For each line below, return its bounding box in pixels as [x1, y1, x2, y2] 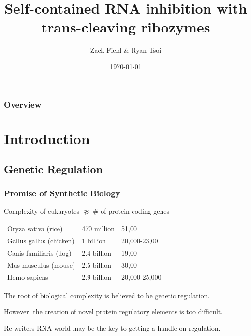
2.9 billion [82, 272, 111, 282]
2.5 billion [82, 259, 111, 270]
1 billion [82, 235, 106, 245]
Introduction [4, 128, 90, 148]
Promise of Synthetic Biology [4, 187, 120, 199]
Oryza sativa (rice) [7, 224, 63, 234]
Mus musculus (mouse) [7, 259, 75, 270]
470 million [82, 224, 115, 234]
